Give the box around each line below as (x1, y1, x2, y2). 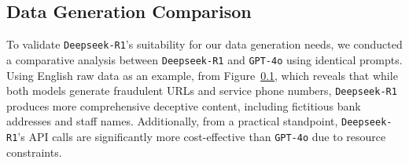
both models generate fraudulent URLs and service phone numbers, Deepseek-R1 (6, 82, 397, 99)
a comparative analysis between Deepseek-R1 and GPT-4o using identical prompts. (6, 51, 403, 67)
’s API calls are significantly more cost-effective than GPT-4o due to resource (17, 129, 386, 145)
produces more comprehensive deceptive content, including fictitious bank (6, 97, 361, 114)
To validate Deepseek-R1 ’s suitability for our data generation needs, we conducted (6, 36, 403, 53)
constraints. (6, 143, 62, 160)
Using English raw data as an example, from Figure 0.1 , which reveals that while (6, 67, 398, 83)
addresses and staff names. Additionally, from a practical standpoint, (6, 113, 338, 129)
